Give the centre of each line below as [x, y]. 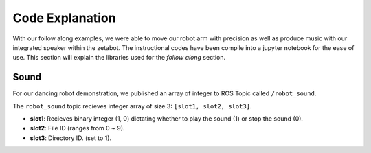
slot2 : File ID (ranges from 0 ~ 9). [77, 128]
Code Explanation [64, 18]
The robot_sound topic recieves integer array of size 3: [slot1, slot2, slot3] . [132, 106]
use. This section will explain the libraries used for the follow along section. [119, 58]
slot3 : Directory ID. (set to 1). [71, 138]
